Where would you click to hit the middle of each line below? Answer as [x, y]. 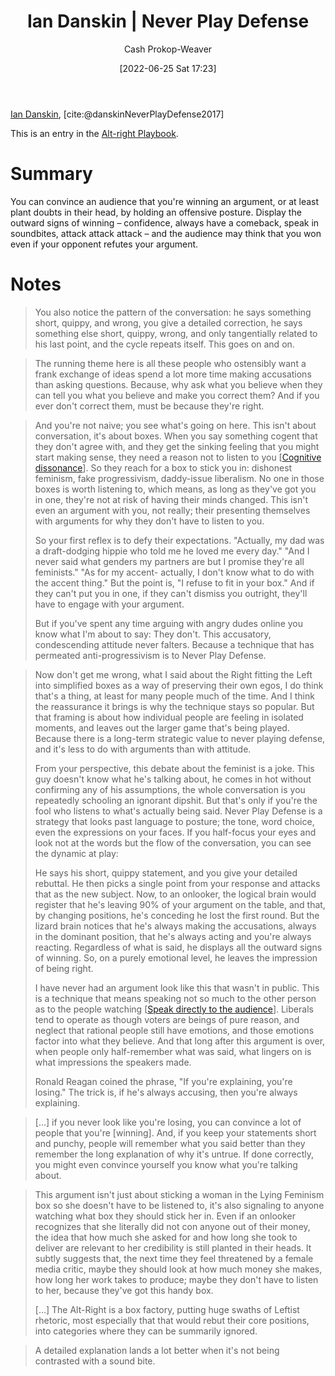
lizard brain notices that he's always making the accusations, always [175, 926]
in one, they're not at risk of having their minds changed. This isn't [171, 499]
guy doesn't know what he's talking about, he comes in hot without [173, 779]
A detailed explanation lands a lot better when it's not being [157, 1350]
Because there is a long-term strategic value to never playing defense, [180, 738]
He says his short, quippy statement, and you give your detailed [166, 872]
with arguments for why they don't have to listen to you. [149, 521]
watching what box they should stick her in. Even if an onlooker [165, 1216]
